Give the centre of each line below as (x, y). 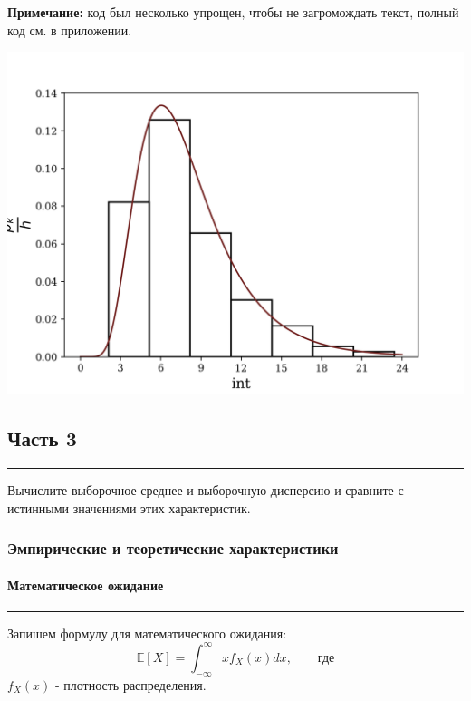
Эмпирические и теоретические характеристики (173, 548)
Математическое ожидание (86, 584)
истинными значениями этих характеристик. (129, 507)
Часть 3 (42, 438)
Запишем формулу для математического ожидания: (147, 633)
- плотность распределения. (130, 684)
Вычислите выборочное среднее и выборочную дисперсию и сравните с (206, 489)
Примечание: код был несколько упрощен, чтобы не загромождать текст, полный (233, 12)
